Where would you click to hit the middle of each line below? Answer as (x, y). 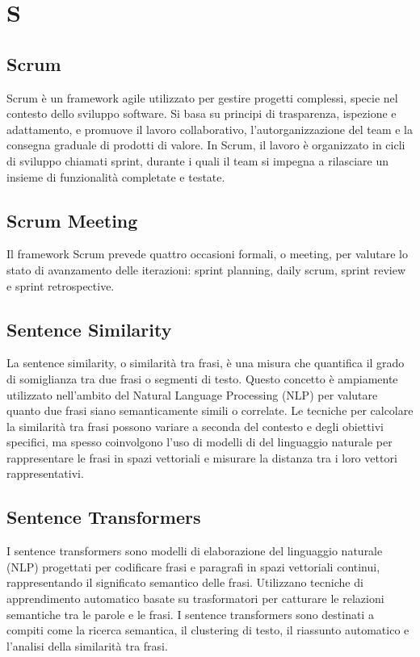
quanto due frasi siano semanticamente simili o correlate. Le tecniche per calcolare (210, 410)
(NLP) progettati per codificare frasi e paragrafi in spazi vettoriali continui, (193, 566)
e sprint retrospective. (61, 285)
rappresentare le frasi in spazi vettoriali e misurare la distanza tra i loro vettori (202, 457)
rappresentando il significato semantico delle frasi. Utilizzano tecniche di (185, 582)
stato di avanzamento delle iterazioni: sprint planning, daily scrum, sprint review (206, 269)
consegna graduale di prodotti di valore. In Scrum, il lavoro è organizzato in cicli (206, 145)
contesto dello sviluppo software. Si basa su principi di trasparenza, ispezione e (202, 113)
